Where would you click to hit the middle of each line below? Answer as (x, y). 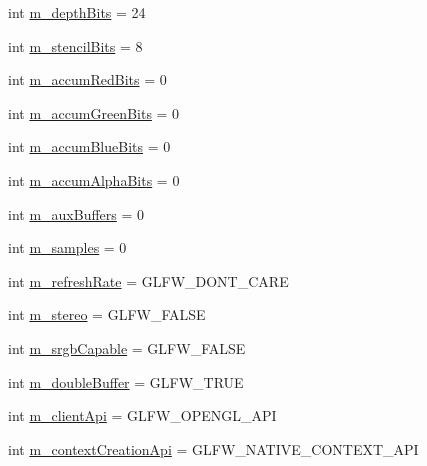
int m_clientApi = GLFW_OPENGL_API (142, 415)
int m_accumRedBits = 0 (87, 79)
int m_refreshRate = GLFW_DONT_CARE (148, 280)
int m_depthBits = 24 (77, 12)
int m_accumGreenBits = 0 (94, 112)
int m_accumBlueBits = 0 (89, 146)
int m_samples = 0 (67, 247)
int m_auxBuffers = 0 (76, 213)
